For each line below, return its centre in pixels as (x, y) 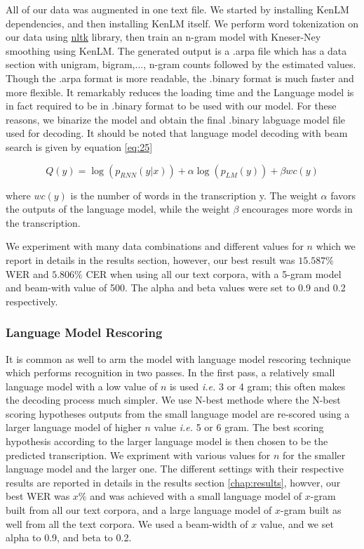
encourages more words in (297, 209)
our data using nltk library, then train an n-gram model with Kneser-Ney (163, 37)
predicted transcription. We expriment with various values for (138, 455)
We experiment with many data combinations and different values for (155, 246)
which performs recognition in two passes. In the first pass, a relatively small (170, 372)
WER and (27, 273)
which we (336, 246)
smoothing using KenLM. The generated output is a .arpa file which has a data (176, 50)
